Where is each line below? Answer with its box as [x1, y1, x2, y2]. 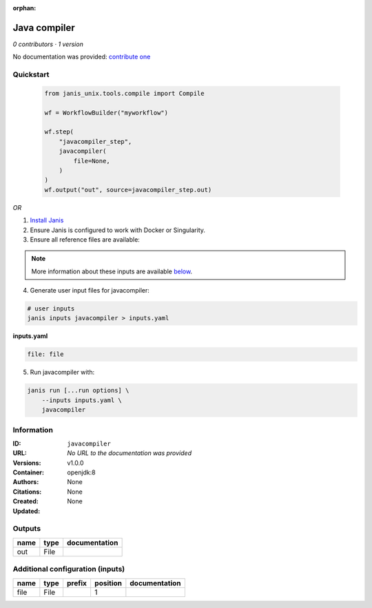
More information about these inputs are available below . [31, 267, 193, 275]
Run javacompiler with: [30, 368, 95, 377]
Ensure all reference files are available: [30, 235, 141, 244]
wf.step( [44, 128, 74, 136]
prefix [66, 578, 87, 588]
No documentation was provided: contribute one [12, 52, 151, 61]
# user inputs [27, 305, 75, 313]
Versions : [12, 459, 41, 467]
